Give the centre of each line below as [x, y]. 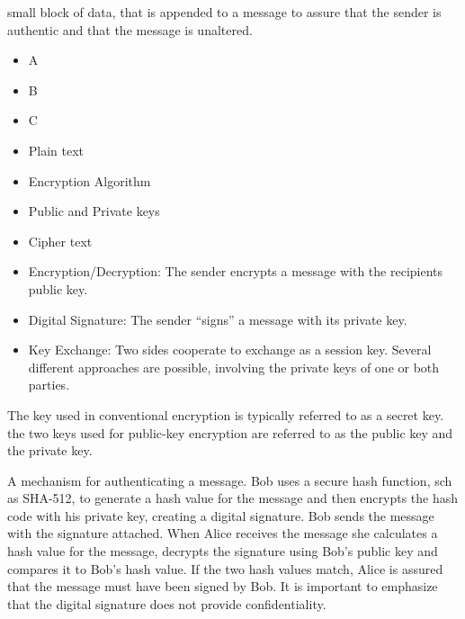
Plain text [56, 150]
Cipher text [60, 241]
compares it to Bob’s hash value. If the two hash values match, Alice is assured [225, 568]
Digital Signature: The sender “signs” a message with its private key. [218, 319]
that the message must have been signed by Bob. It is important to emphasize [223, 586]
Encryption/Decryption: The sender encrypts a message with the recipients [236, 271]
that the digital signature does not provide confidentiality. [167, 603]
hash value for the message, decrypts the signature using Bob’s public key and [223, 551]
